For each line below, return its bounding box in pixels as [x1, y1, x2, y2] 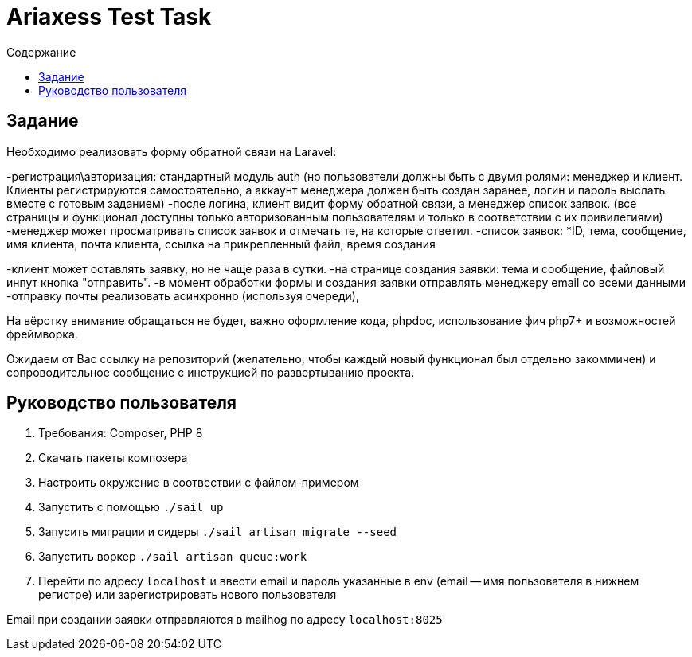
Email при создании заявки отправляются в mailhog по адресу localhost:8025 [6, 612, 443, 627]
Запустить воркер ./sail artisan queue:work [38, 549, 307, 564]
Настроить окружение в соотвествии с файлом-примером [38, 475, 359, 490]
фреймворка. [6, 327, 78, 341]
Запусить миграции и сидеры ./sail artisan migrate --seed [38, 525, 397, 539]
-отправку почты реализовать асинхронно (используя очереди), [6, 288, 359, 303]
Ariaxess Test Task [6, 3, 212, 30]
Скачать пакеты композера [38, 451, 188, 465]
